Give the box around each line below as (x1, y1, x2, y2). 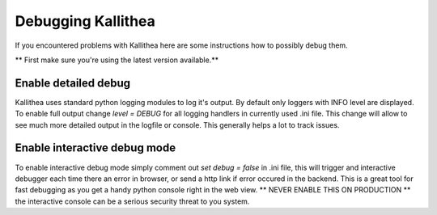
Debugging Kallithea (15, 12, 155, 30)
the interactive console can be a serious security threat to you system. (15, 196, 250, 206)
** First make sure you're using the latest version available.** (15, 55, 218, 65)
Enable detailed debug (15, 76, 131, 90)
